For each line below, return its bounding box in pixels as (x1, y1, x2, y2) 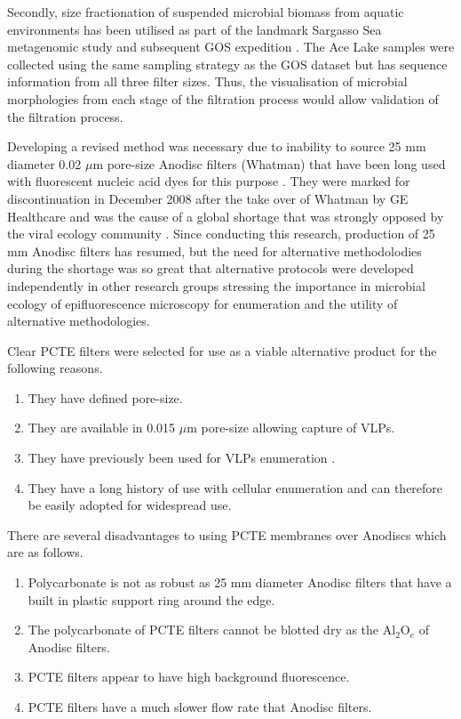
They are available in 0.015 (28, 418, 176, 437)
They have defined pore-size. (28, 388, 183, 407)
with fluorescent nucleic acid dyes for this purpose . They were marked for (7, 172, 410, 190)
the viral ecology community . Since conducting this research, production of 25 (7, 224, 435, 243)
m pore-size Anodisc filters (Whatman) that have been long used (92, 154, 446, 173)
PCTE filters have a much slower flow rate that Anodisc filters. (28, 698, 372, 715)
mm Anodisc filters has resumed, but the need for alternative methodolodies (7, 241, 422, 260)
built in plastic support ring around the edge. (28, 590, 275, 609)
